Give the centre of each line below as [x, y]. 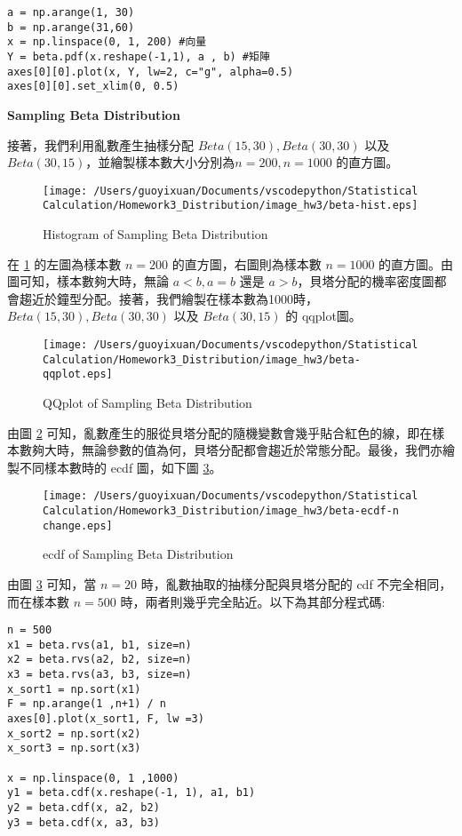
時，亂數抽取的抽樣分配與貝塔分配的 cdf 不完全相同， [296, 583]
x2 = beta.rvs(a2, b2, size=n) [100, 660]
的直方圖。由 [416, 263]
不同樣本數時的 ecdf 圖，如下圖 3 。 [120, 467]
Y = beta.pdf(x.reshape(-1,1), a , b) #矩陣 [139, 56]
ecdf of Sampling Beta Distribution [138, 554]
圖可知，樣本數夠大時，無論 [88, 281]
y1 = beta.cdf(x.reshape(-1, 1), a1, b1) [131, 793]
